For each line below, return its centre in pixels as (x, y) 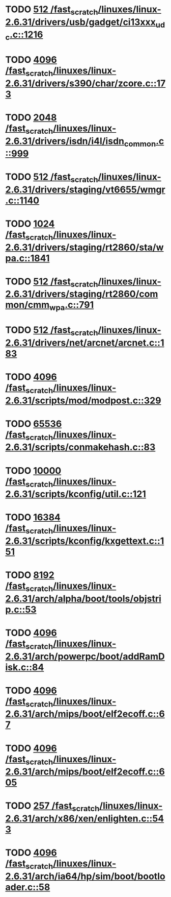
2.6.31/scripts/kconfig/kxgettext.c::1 (85, 541)
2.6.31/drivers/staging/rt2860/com (82, 294)
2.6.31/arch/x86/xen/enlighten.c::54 (85, 818)
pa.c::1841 (27, 258)
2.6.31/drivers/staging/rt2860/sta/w (84, 247)
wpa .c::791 (72, 306)
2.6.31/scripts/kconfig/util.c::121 (76, 494)
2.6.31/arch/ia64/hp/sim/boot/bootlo (85, 876)
